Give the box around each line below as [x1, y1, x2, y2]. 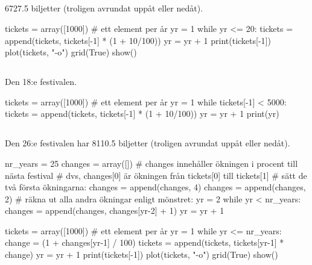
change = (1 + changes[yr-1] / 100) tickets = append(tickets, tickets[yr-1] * [5, 236, 284, 249]
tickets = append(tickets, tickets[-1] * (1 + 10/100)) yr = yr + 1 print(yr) [5, 107, 279, 120]
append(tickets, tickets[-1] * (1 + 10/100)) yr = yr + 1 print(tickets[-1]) [5, 34, 271, 46]
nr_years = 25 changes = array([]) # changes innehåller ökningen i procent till [5, 157, 298, 169]
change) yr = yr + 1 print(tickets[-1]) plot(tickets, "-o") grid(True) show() [5, 248, 278, 261]
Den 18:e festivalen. [5, 75, 77, 88]
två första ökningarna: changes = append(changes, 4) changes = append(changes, [5, 181, 306, 193]
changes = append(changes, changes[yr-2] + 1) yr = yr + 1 [5, 204, 224, 217]
